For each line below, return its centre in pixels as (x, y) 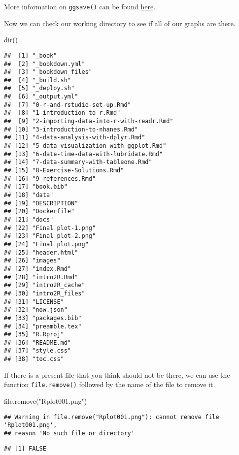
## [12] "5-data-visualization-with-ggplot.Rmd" (85, 146)
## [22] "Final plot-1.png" (50, 228)
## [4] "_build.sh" (38, 80)
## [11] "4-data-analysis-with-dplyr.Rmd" (75, 138)
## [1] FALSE (25, 448)
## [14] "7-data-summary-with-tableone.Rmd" (78, 162)
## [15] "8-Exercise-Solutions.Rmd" (64, 171)
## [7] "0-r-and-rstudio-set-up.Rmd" (68, 105)
